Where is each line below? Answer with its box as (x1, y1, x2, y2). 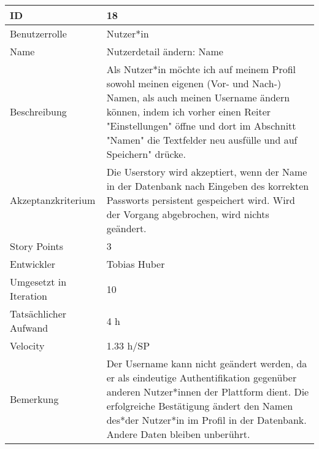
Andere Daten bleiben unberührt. (106, 427, 250, 441)
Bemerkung (10, 391, 59, 406)
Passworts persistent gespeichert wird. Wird (106, 193, 295, 207)
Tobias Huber (106, 257, 165, 271)
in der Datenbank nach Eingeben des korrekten (106, 179, 309, 193)
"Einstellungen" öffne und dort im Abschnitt (106, 119, 296, 133)
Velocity (10, 338, 45, 353)
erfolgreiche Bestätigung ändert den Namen (106, 399, 293, 413)
